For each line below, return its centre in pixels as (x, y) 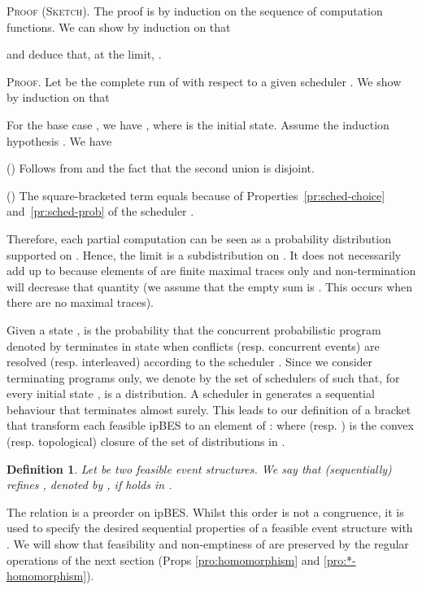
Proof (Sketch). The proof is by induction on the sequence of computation (195, 11)
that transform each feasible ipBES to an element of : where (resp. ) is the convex (210, 425)
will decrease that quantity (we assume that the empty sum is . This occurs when (210, 286)
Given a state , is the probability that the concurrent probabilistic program (194, 329)
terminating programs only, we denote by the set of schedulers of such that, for (203, 377)
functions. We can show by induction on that (119, 26)
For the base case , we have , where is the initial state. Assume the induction (198, 124)
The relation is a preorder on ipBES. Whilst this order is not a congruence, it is (205, 511)
